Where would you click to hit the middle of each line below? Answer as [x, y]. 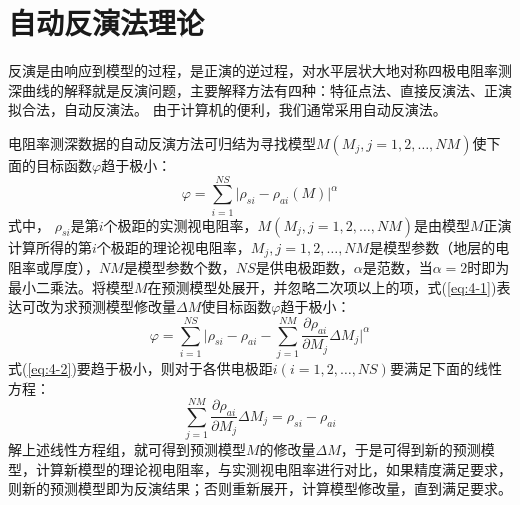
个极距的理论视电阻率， [173, 246]
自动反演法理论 [106, 22]
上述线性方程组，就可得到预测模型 [133, 449]
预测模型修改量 [126, 306]
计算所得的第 [50, 246]
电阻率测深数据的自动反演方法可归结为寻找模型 [162, 142]
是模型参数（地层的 [432, 246]
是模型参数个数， [179, 267]
